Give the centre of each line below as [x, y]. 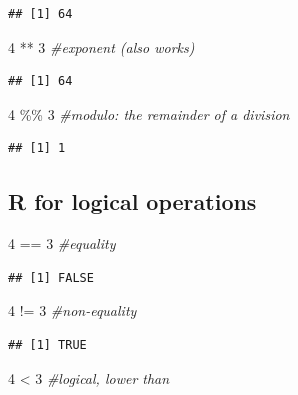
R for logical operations [132, 201]
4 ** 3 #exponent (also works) [101, 46]
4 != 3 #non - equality [72, 310]
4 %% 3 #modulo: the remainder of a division [149, 113]
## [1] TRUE [47, 344]
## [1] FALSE [51, 277]
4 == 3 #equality [62, 243]
